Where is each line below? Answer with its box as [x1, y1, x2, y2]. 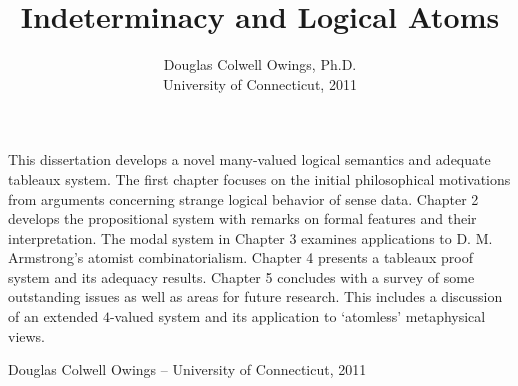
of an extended [8, 306, 99, 327]
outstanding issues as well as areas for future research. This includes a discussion [8, 286, 503, 307]
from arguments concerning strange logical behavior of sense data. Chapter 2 [8, 188, 479, 209]
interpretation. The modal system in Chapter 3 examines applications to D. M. [8, 227, 493, 248]
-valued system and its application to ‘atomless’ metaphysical [109, 306, 486, 327]
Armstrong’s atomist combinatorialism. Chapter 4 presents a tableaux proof [8, 247, 474, 268]
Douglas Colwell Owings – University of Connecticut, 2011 [8, 359, 367, 380]
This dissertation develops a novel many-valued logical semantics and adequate [8, 149, 491, 170]
